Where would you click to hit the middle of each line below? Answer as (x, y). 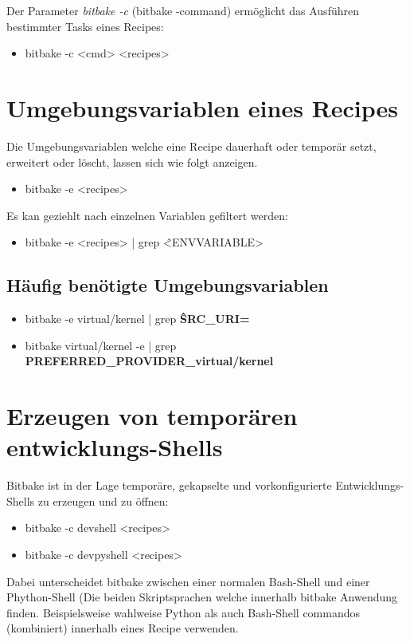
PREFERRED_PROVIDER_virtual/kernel (149, 361)
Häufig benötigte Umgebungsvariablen (168, 285)
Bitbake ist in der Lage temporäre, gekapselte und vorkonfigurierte (169, 485)
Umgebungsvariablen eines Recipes (203, 107)
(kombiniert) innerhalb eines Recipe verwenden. (123, 628)
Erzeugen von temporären (152, 416)
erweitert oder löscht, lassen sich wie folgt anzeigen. (132, 161)
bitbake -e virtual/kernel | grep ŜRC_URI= (137, 319)
